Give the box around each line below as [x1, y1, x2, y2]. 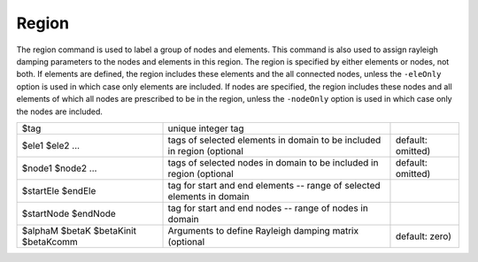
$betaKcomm [21, 235, 79, 248]
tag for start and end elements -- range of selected [167, 179, 381, 191]
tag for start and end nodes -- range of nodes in [167, 202, 369, 214]
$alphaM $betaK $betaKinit [21, 224, 137, 236]
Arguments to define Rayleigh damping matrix [167, 224, 358, 236]
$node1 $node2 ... [21, 162, 97, 174]
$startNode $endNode [21, 207, 117, 220]
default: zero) [395, 230, 451, 243]
